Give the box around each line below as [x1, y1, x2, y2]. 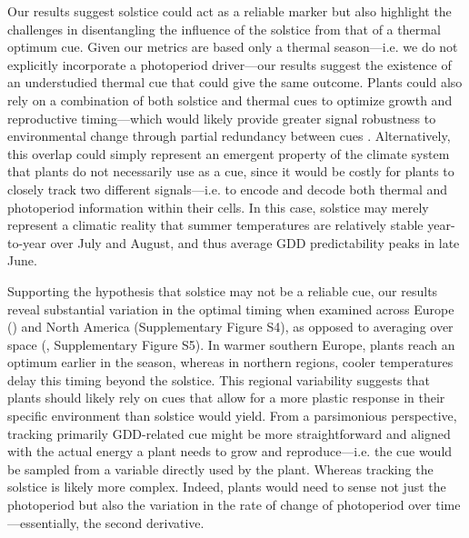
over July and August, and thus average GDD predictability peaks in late [50, 233, 460, 252]
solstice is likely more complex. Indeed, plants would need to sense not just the [7, 477, 446, 496]
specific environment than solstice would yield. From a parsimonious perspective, [7, 406, 457, 425]
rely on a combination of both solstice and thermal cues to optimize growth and [7, 90, 453, 109]
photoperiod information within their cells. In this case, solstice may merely [7, 197, 429, 216]
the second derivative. [83, 513, 205, 532]
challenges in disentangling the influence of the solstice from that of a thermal [7, 19, 441, 38]
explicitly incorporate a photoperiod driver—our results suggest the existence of [7, 55, 452, 74]
